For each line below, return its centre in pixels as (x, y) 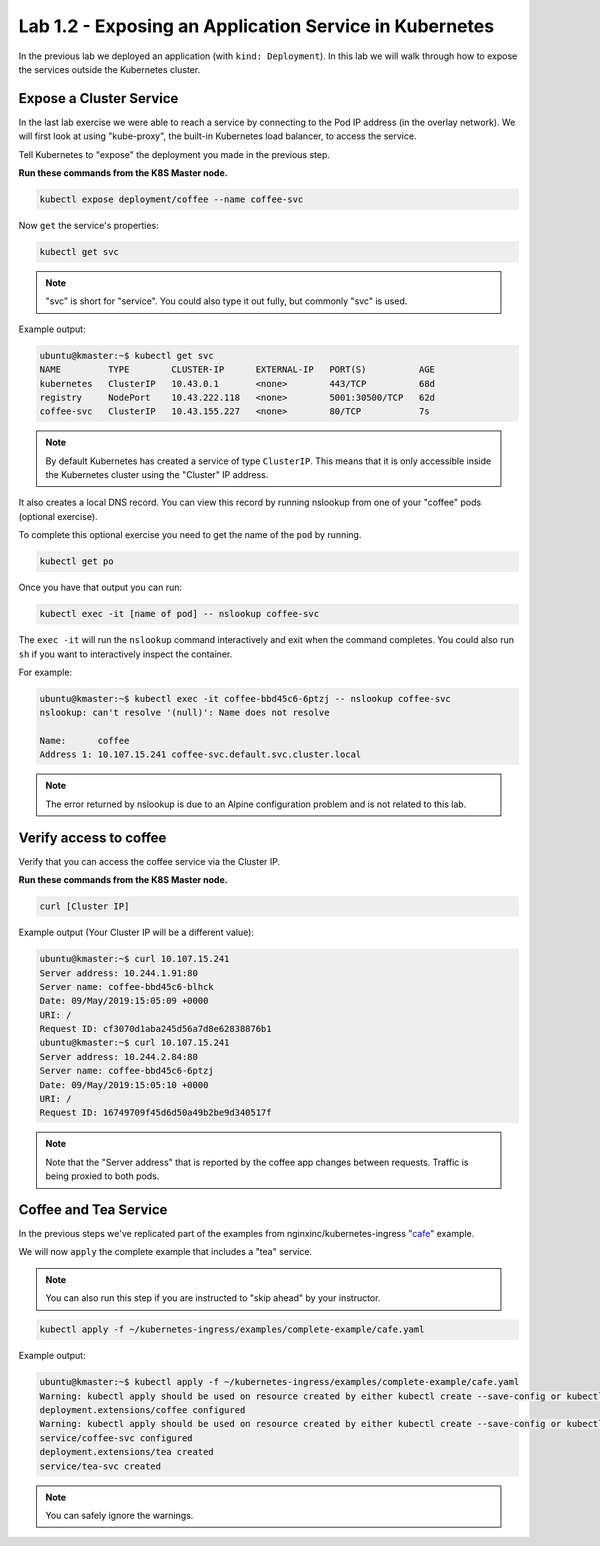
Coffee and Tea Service (93, 1209)
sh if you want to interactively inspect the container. (125, 654)
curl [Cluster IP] (84, 906)
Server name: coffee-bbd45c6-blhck (126, 986)
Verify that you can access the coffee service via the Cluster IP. (149, 861)
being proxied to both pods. (102, 1176)
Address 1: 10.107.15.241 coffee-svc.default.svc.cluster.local (200, 754)
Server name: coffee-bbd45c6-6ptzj (126, 1071)
